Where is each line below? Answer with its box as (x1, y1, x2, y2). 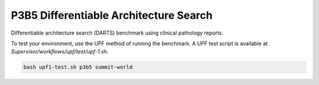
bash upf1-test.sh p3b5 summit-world (23, 64, 133, 70)
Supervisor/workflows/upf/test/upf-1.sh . (11, 48, 109, 55)
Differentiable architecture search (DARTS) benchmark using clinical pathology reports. (11, 29, 224, 36)
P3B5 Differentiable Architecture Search (11, 9, 213, 22)
